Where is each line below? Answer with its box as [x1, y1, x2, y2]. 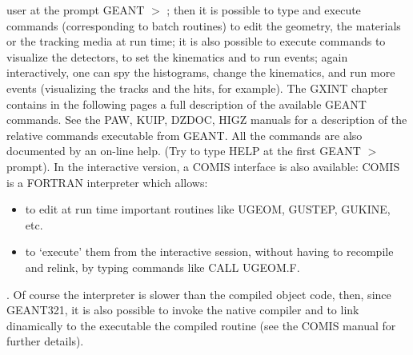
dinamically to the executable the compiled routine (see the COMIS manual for [6, 317, 396, 333]
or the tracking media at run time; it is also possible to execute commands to [6, 33, 386, 50]
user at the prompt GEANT [6, 2, 145, 18]
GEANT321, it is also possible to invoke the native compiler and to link [6, 301, 359, 318]
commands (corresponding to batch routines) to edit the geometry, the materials [6, 17, 401, 34]
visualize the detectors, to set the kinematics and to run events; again [6, 48, 348, 65]
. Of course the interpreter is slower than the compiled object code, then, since [6, 285, 391, 302]
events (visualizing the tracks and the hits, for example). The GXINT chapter [6, 79, 388, 96]
